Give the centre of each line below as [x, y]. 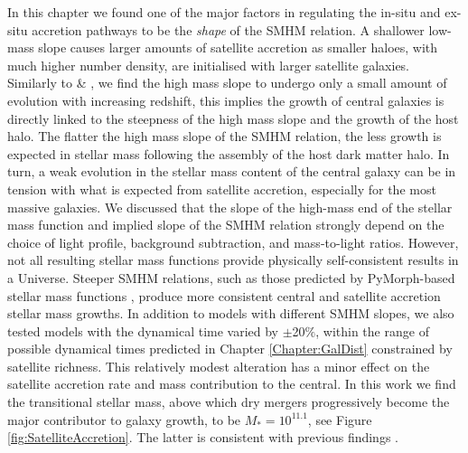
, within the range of [372, 330]
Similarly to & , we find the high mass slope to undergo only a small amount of [227, 83]
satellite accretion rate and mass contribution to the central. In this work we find [232, 384]
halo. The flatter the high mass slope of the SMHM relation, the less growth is [225, 136]
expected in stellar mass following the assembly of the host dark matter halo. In [229, 153]
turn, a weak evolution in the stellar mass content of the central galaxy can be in [232, 171]
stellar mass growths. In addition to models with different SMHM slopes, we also [231, 313]
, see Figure [340, 419]
